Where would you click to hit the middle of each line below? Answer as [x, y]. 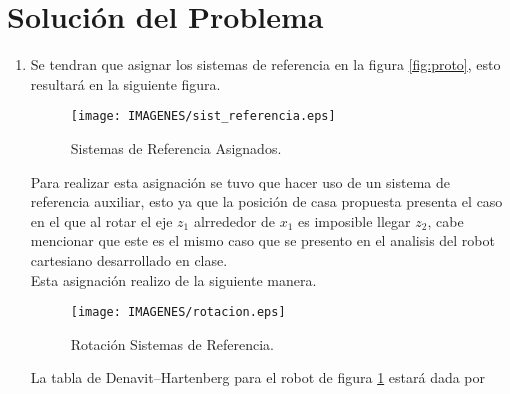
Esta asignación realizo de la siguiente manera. [173, 279]
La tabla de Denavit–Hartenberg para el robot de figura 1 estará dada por [258, 377]
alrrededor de [234, 220]
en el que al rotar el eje [101, 220]
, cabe [445, 220]
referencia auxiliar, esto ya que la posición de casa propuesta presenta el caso [266, 201]
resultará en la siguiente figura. [125, 83]
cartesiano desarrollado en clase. [129, 259]
